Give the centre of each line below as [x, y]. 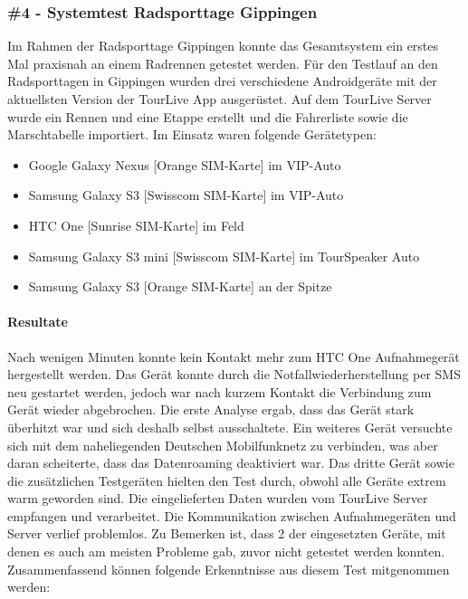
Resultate [38, 322]
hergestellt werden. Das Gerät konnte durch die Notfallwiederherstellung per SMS [234, 374]
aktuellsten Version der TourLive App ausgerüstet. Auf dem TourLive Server [220, 99]
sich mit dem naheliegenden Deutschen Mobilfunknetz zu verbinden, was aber [223, 445]
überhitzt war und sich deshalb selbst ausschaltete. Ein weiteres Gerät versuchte [230, 427]
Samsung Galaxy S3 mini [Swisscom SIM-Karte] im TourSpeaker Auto [224, 256]
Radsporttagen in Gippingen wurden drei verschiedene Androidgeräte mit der [222, 81]
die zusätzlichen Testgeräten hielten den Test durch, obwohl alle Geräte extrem [227, 480]
